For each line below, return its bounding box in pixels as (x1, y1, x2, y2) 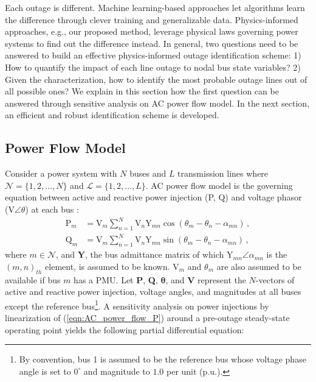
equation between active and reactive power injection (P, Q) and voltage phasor (5, 191, 302, 203)
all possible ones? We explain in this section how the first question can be (5, 85, 279, 97)
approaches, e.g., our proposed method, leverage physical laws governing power (5, 25, 298, 38)
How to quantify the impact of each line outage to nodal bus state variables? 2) (5, 60, 301, 73)
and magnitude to (83, 364, 150, 377)
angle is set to (19, 364, 71, 377)
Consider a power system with (5, 167, 117, 180)
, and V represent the (165, 273, 246, 286)
